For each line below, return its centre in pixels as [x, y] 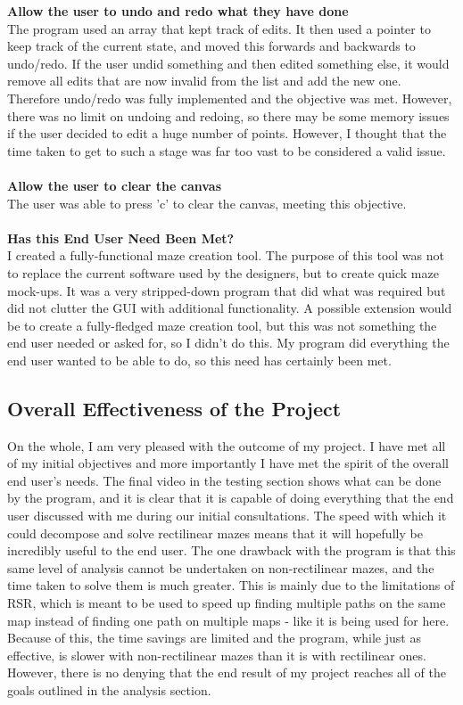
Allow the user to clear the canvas [115, 185]
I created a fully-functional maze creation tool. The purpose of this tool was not [226, 255]
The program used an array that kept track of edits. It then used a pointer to [219, 28]
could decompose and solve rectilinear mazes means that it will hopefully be [215, 533]
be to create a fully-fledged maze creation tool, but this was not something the [222, 325]
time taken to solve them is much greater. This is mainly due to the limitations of [231, 585]
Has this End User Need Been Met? [121, 238]
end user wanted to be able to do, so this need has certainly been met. [199, 360]
